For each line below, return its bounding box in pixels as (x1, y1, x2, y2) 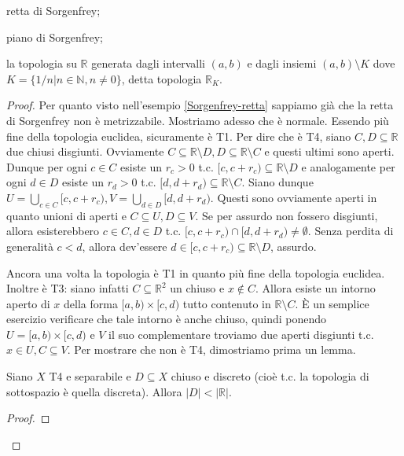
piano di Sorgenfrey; (6, 28, 104, 45)
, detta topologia (121, 70, 202, 86)
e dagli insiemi (247, 55, 317, 72)
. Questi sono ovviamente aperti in (210, 189, 377, 205)
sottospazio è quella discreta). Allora (6, 383, 182, 399)
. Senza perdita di (307, 222, 394, 239)
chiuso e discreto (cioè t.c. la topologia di (171, 368, 369, 384)
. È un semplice (295, 295, 369, 311)
